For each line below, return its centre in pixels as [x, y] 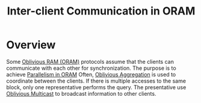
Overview [31, 45]
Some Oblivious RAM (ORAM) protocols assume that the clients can [90, 61]
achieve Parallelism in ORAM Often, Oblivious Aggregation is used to [91, 74]
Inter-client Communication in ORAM [101, 11]
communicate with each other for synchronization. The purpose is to [91, 68]
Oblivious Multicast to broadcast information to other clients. [81, 93]
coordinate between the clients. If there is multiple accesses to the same [96, 81]
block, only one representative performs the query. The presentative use [96, 87]
